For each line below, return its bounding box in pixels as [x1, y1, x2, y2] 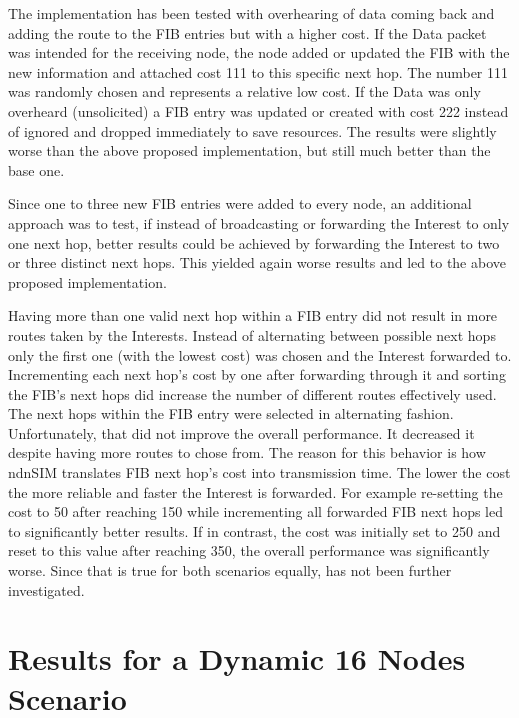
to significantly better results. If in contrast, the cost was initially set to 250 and [8, 520, 501, 541]
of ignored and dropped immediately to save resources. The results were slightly [8, 120, 497, 141]
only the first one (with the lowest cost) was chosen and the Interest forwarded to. [8, 344, 512, 365]
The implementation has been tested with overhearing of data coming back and [8, 3, 495, 23]
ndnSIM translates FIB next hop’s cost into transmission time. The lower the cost [8, 462, 511, 483]
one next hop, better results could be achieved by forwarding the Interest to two [8, 232, 500, 253]
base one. [8, 159, 65, 180]
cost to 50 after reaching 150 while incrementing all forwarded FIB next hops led [8, 501, 503, 522]
